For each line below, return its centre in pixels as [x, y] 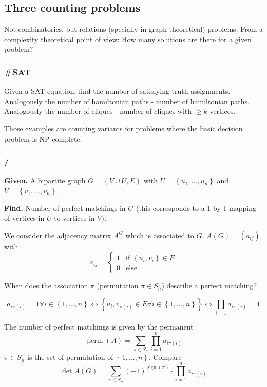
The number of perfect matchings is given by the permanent [99, 327]
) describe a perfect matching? [209, 286]
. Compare [165, 357]
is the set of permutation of [70, 357]
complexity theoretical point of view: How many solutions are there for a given [128, 39]
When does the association [46, 286]
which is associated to [160, 235]
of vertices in [24, 218]
